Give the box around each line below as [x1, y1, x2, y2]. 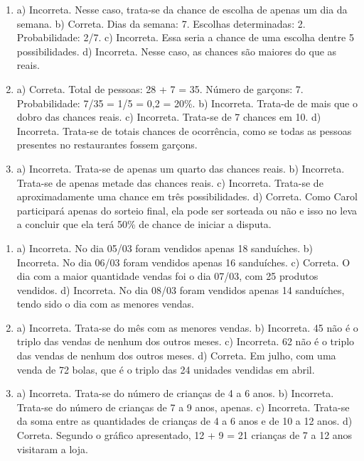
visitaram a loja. [16, 441, 88, 456]
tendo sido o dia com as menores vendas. [16, 296, 194, 311]
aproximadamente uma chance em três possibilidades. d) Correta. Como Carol [16, 189, 358, 204]
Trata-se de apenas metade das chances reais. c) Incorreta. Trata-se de [16, 175, 323, 190]
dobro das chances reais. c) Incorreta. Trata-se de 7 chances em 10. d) [16, 109, 321, 124]
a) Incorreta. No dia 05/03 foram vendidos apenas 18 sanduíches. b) [16, 240, 313, 255]
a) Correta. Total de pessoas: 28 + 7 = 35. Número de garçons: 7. [16, 81, 304, 96]
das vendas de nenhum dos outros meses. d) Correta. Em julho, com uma [16, 348, 336, 363]
